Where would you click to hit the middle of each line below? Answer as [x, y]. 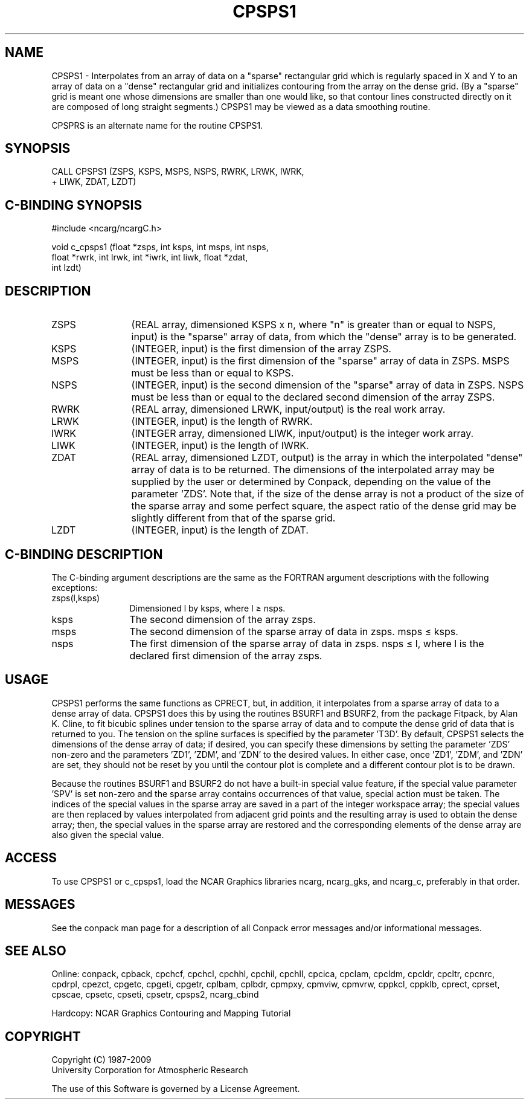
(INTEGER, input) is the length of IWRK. [220, 446]
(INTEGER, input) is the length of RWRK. [222, 421]
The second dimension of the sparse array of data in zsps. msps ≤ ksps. [294, 631]
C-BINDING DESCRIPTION [84, 554]
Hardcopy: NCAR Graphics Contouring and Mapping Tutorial [171, 1013]
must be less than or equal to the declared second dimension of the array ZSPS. [313, 397]
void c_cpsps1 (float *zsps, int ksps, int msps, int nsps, [160, 247]
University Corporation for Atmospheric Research [150, 1070]
